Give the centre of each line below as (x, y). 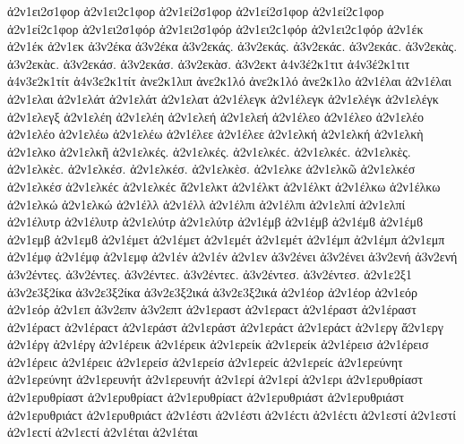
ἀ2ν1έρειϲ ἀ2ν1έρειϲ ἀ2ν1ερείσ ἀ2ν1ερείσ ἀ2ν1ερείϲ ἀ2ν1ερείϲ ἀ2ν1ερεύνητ (205, 361)
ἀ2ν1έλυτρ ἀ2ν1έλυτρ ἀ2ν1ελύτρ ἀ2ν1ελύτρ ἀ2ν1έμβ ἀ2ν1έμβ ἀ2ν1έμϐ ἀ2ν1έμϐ (215, 222)
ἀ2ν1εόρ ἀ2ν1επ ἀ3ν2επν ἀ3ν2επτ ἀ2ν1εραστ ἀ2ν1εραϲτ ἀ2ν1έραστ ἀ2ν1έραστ (212, 309)
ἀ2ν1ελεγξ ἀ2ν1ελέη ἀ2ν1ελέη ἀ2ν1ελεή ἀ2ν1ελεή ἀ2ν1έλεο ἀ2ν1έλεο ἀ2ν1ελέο (216, 116)
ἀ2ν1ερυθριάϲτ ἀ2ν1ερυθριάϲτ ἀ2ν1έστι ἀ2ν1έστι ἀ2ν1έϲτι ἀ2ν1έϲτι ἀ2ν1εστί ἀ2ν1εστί (232, 414)
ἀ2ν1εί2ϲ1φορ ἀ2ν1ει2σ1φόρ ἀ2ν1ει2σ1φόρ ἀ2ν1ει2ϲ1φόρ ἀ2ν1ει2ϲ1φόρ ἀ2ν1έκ (215, 28)
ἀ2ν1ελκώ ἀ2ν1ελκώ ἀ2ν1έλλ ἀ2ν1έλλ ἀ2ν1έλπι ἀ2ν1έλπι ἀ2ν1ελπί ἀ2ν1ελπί (206, 204)
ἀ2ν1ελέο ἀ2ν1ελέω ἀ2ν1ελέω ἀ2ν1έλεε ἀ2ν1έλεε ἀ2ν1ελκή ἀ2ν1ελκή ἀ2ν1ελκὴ (215, 134)
